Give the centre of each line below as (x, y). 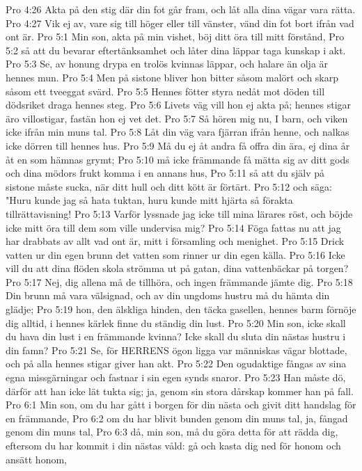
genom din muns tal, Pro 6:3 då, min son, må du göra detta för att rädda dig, (172, 432)
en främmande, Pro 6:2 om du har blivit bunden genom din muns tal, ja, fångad (177, 418)
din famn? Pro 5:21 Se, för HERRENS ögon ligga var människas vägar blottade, (176, 350)
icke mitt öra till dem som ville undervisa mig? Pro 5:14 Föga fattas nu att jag (173, 227)
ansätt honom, (36, 459)
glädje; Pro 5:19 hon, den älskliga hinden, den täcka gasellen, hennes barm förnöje (181, 309)
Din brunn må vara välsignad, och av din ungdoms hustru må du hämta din (168, 295)
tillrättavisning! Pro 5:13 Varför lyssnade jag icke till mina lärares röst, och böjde (179, 213)
